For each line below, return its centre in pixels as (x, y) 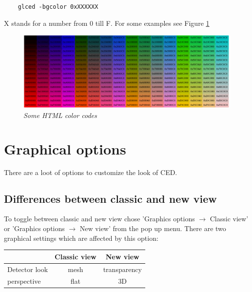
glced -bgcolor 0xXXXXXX (58, 7)
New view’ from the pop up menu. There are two (153, 228)
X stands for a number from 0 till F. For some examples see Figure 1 (107, 23)
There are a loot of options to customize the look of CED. (91, 172)
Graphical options (65, 148)
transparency (122, 269)
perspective (24, 281)
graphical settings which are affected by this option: (81, 238)
